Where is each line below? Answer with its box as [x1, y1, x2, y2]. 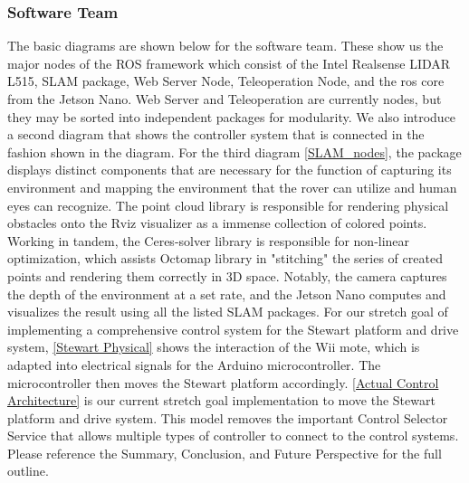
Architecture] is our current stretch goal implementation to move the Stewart [7, 391, 435, 410]
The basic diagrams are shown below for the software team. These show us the [7, 36, 444, 55]
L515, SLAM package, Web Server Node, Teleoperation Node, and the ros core [7, 71, 445, 90]
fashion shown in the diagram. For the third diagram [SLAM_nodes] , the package [7, 142, 462, 161]
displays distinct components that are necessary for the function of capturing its [7, 160, 452, 179]
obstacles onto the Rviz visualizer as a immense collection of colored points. [7, 213, 427, 232]
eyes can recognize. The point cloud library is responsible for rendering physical [7, 195, 449, 214]
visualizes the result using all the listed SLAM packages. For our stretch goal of [7, 302, 448, 321]
